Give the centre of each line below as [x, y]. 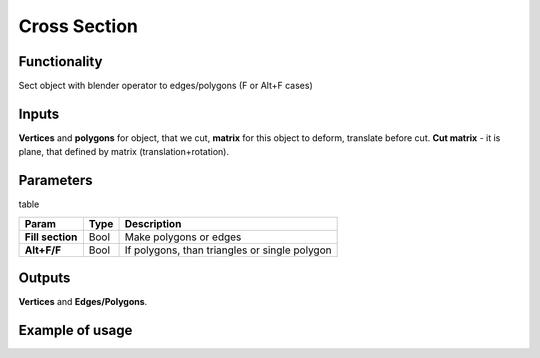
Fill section [51, 237]
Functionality [60, 61]
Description [153, 223]
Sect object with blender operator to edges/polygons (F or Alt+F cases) [166, 86]
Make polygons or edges [183, 237]
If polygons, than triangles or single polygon [228, 250]
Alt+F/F [43, 250]
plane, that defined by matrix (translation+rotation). [124, 152]
